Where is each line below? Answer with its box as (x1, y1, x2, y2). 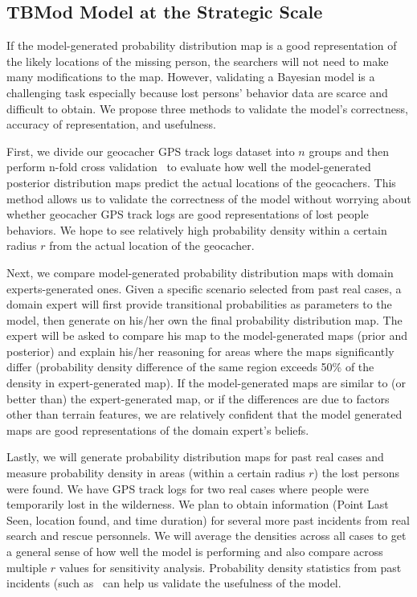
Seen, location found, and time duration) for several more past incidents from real (6, 511, 410, 528)
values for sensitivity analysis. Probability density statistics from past (59, 558, 402, 575)
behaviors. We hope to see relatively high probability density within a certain (6, 221, 387, 238)
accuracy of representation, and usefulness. (6, 116, 216, 133)
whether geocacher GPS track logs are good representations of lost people (6, 206, 369, 223)
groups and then (309, 142, 390, 159)
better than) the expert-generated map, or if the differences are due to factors (6, 390, 390, 407)
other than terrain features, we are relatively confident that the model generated (6, 406, 403, 423)
